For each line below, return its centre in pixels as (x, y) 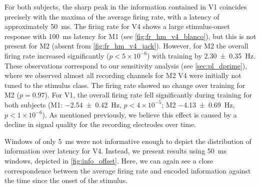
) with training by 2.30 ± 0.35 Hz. (201, 55)
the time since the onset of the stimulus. (66, 180)
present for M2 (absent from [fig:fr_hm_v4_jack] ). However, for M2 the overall (126, 46)
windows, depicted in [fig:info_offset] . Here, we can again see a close (109, 160)
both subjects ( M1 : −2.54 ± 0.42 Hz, (63, 104)
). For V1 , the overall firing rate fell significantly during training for (148, 95)
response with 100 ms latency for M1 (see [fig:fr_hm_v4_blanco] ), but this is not (130, 36)
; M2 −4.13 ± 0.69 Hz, (198, 104)
